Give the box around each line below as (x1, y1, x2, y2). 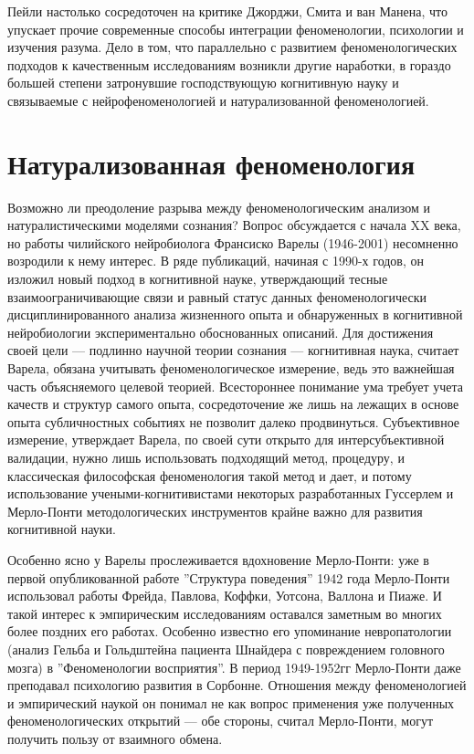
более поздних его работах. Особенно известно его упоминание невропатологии (7, 622, 452, 641)
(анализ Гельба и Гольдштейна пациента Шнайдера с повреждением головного (7, 639, 445, 658)
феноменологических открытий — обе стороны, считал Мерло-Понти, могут (7, 711, 434, 730)
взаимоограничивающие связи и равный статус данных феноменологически (7, 287, 427, 306)
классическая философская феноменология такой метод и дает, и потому (7, 466, 412, 485)
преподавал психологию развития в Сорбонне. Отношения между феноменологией (7, 675, 467, 695)
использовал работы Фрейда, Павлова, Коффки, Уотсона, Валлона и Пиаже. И (7, 586, 442, 605)
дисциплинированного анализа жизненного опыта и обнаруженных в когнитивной (7, 305, 463, 324)
